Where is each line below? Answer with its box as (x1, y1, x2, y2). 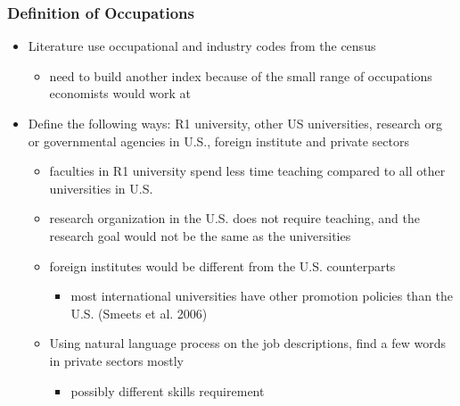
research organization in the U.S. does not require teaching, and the (49, 209, 420, 228)
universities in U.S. (49, 178, 153, 197)
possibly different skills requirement (70, 381, 265, 400)
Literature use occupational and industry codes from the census (28, 37, 376, 55)
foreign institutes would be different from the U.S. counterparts (49, 256, 396, 275)
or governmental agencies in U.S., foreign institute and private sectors (28, 131, 409, 150)
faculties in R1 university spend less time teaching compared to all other (49, 162, 446, 180)
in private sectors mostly (49, 351, 184, 369)
